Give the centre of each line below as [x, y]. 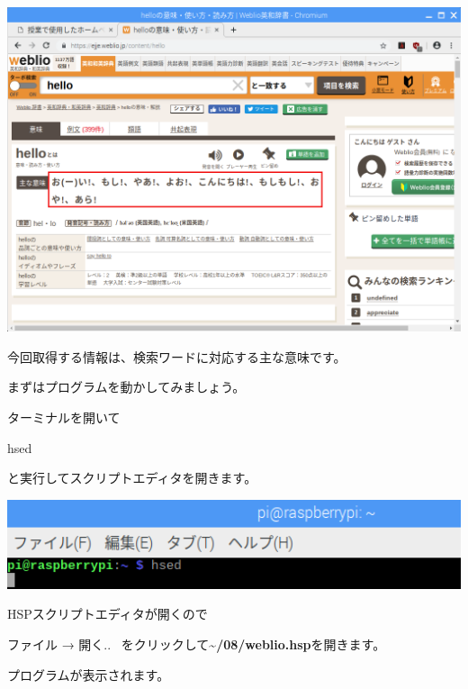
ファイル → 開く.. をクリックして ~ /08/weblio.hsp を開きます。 [197, 644]
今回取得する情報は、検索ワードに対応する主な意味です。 [177, 356]
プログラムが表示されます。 [89, 674]
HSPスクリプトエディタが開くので [108, 614]
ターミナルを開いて [64, 417]
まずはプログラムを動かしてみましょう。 [126, 387]
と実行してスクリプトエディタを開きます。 [132, 478]
